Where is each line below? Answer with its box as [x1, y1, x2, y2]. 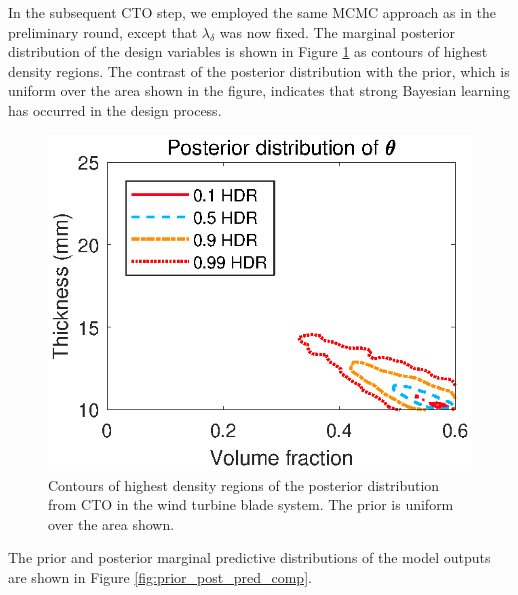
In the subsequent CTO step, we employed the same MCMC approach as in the [8, 2, 497, 22]
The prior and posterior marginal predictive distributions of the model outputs [8, 547, 491, 568]
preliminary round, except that [8, 21, 198, 42]
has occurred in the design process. [8, 99, 222, 120]
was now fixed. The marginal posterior [219, 21, 455, 42]
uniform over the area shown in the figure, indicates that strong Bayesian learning [8, 80, 511, 101]
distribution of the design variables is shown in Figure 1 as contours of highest [8, 41, 488, 62]
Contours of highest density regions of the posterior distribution [48, 474, 440, 495]
